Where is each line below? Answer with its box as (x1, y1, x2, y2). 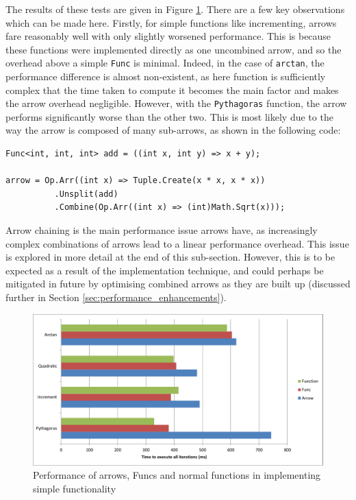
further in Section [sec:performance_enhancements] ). (5, 290, 227, 304)
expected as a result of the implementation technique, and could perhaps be (5, 263, 324, 277)
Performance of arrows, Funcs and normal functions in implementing (33, 468, 321, 482)
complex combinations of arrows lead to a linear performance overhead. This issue (5, 236, 349, 250)
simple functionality (33, 481, 116, 495)
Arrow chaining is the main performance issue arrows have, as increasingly (5, 223, 318, 237)
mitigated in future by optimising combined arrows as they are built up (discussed (5, 276, 351, 291)
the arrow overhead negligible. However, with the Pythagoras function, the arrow (5, 96, 347, 110)
